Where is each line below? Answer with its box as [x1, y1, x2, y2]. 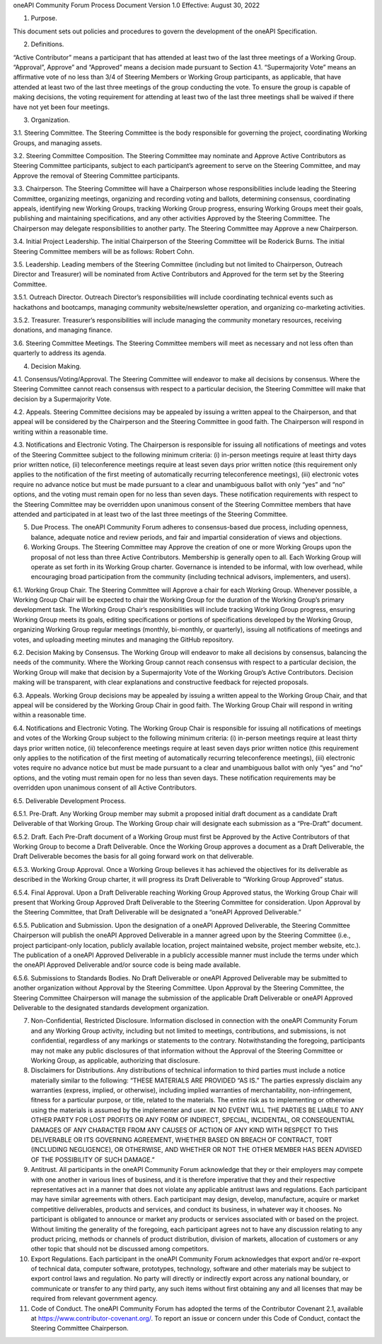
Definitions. [30, 40, 64, 49]
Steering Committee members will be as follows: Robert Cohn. [13, 247, 195, 255]
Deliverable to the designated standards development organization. [13, 1003, 209, 1012]
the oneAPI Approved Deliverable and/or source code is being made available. [13, 961, 241, 969]
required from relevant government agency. [30, 1294, 158, 1303]
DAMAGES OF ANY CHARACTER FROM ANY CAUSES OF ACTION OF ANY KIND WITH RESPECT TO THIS [30, 1126, 339, 1134]
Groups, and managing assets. [13, 138, 103, 147]
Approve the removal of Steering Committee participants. [13, 171, 180, 180]
